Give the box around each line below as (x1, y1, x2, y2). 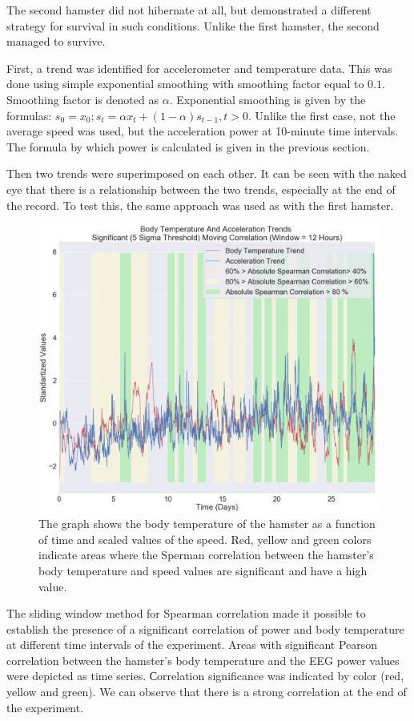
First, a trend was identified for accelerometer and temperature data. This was (6, 59, 392, 76)
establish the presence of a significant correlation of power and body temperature (6, 620, 404, 637)
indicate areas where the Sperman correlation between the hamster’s (38, 546, 374, 563)
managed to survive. (6, 33, 106, 50)
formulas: (6, 107, 52, 123)
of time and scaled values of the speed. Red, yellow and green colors (38, 530, 372, 547)
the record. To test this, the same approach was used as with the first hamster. (6, 196, 394, 213)
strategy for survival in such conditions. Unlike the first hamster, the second (6, 17, 380, 34)
